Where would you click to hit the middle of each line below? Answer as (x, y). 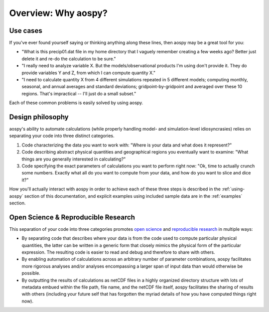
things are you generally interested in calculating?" (74, 159)
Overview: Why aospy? (59, 13)
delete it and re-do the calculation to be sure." (69, 59)
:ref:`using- (233, 189)
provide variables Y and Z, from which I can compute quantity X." (88, 73)
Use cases (26, 31)
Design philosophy (39, 117)
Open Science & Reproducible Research (72, 217)
